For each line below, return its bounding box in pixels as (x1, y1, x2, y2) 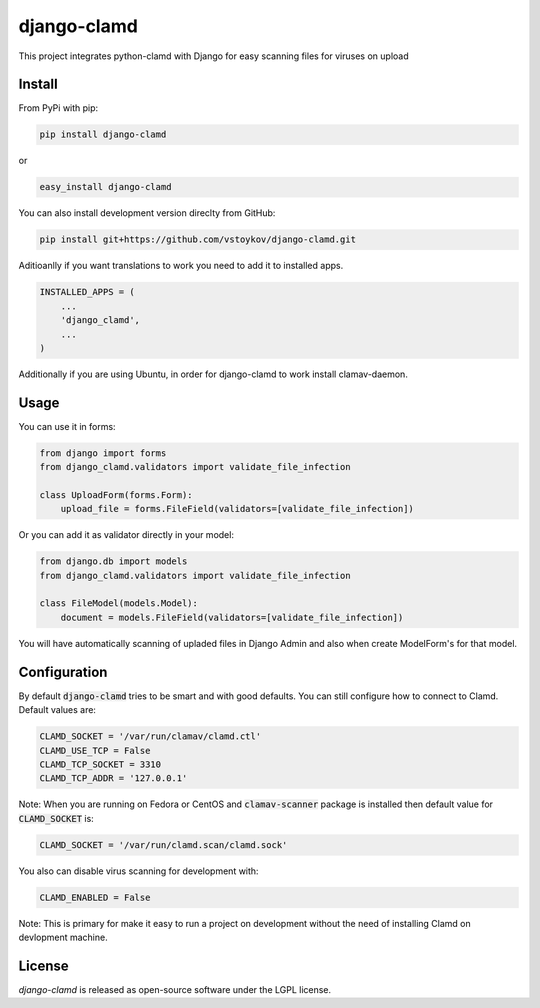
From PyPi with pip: (18, 102, 99, 114)
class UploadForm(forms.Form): (39, 489, 194, 500)
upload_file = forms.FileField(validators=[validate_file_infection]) (60, 503, 415, 515)
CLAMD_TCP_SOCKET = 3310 (39, 758, 162, 770)
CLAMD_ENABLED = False (39, 891, 151, 903)
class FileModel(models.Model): (39, 598, 199, 609)
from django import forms (39, 447, 167, 459)
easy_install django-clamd (39, 181, 172, 193)
